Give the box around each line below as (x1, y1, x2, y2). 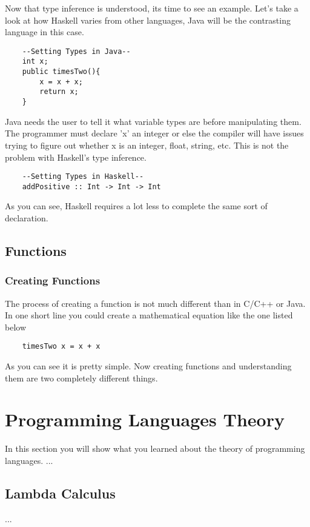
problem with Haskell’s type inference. (5, 150, 147, 163)
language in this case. (5, 25, 84, 38)
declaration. (5, 212, 48, 224)
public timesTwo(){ (22, 67, 101, 76)
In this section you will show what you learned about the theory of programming (5, 442, 305, 455)
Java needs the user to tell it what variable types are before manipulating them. (5, 115, 302, 127)
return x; (39, 87, 79, 96)
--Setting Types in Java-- (22, 47, 131, 56)
